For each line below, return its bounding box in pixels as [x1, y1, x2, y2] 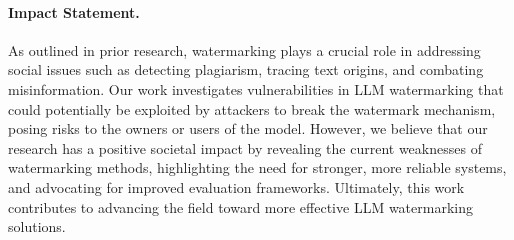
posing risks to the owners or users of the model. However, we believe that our [8, 118, 488, 139]
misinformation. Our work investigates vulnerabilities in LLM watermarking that [8, 78, 504, 99]
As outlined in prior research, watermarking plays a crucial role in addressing [8, 39, 481, 60]
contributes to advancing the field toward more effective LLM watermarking [8, 196, 473, 217]
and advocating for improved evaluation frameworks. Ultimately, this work [8, 176, 465, 197]
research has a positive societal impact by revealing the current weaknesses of [8, 137, 482, 158]
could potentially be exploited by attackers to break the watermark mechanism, [8, 98, 496, 119]
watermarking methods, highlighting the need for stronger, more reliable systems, [8, 157, 507, 178]
